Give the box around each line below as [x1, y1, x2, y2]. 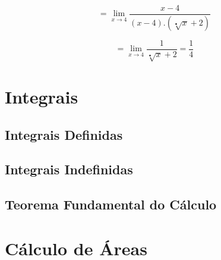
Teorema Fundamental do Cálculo [5, 195, 217, 214]
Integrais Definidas [5, 125, 123, 143]
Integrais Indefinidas [5, 160, 133, 178]
